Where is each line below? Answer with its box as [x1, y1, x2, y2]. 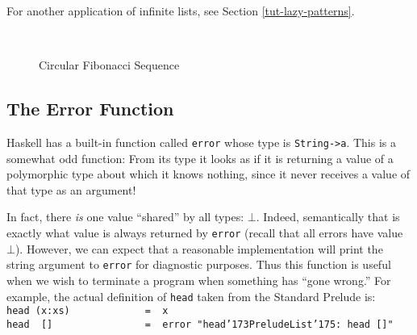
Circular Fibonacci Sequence [39, 57, 180, 73]
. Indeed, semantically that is [256, 208, 400, 225]
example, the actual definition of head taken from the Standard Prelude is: [6, 287, 376, 304]
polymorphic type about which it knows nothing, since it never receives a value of [6, 165, 411, 182]
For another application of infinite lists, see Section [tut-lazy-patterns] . [6, 2, 355, 19]
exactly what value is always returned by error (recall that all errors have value [6, 224, 403, 241]
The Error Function [6, 96, 174, 121]
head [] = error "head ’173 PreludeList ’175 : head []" [6, 318, 394, 330]
